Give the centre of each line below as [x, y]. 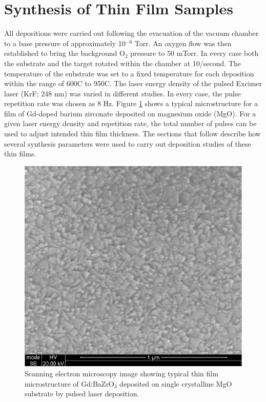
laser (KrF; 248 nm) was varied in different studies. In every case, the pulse [122, 93]
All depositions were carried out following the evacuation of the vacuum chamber [131, 33]
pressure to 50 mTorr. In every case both [195, 53]
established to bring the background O [65, 53]
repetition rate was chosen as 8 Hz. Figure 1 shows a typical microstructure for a [131, 103]
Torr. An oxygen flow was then [183, 43]
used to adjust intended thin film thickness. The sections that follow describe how [132, 134]
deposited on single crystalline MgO [176, 383]
